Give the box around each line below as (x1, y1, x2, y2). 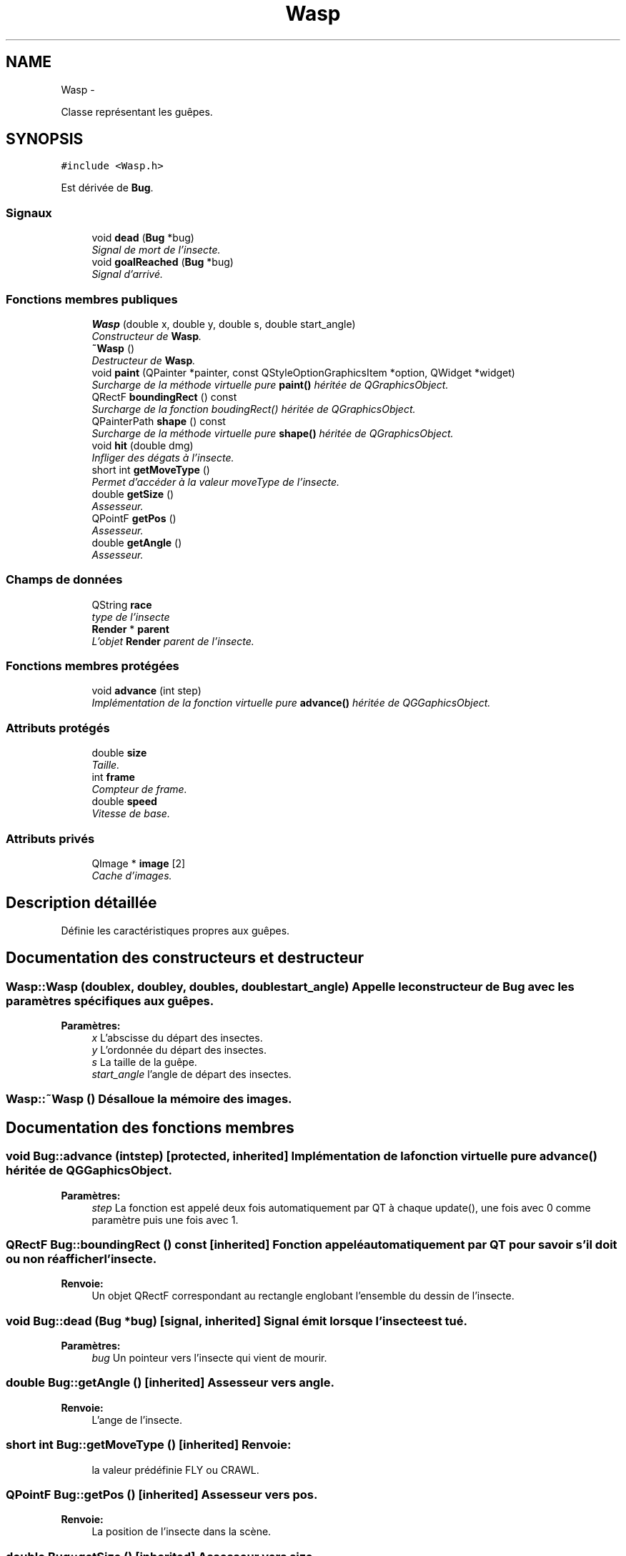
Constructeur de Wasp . (91, 329, 202, 342)
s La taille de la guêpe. (91, 1056, 197, 1068)
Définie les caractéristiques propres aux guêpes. (61, 924, 290, 937)
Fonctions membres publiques (6, 291, 178, 306)
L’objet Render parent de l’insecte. (91, 634, 254, 647)
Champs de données (6, 572, 123, 587)
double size (91, 747, 147, 759)
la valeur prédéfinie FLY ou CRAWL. (91, 1463, 259, 1476)
